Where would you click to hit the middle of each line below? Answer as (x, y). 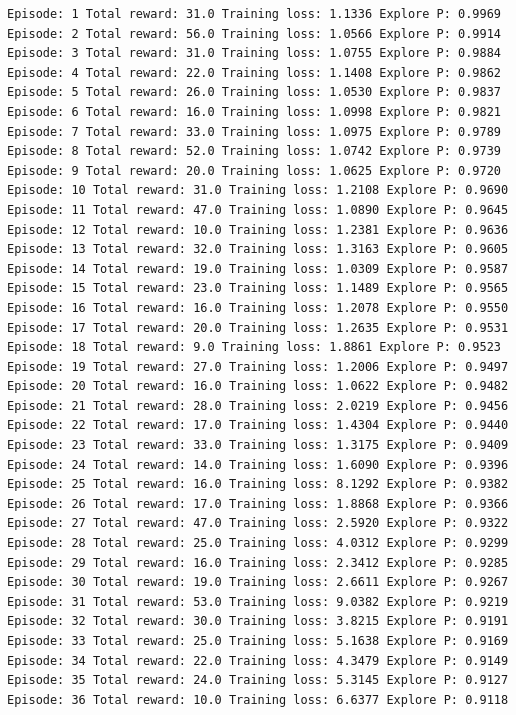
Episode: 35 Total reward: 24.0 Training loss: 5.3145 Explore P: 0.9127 (258, 680)
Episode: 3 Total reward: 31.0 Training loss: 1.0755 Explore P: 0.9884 (254, 53)
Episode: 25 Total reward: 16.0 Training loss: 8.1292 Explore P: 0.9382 (258, 484)
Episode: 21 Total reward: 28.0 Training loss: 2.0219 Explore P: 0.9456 (258, 405)
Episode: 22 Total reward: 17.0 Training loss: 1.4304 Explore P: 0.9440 (258, 425)
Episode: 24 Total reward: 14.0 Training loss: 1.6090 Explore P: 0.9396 (258, 464)
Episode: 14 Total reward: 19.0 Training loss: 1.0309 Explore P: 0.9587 (258, 268)
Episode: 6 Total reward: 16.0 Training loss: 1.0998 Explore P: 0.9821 (254, 111)
